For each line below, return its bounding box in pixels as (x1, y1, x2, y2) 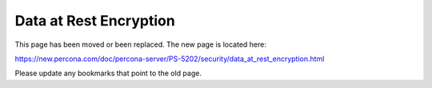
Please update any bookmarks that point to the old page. (14, 68, 202, 78)
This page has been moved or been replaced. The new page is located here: (14, 40, 267, 49)
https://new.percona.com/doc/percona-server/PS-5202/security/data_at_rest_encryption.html (14, 54, 325, 63)
